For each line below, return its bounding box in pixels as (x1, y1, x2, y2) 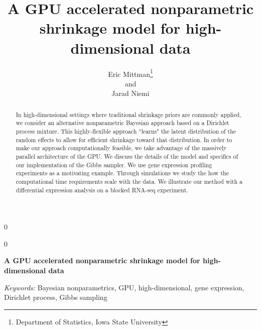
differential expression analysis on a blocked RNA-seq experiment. (16, 185, 188, 194)
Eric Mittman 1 (108, 67, 153, 79)
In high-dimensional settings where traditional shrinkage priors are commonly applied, (16, 110, 241, 119)
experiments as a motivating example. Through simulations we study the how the (16, 169, 229, 177)
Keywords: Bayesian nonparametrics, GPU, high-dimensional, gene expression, (4, 282, 244, 292)
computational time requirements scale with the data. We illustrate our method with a (16, 177, 242, 185)
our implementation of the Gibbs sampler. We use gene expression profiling (16, 160, 212, 169)
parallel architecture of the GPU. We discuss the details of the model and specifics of (16, 152, 238, 161)
